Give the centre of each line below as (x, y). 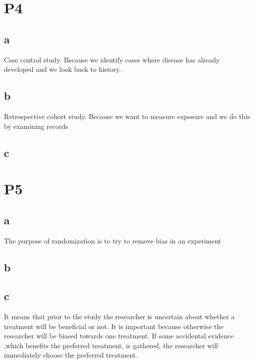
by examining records (36, 126)
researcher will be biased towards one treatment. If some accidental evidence (119, 336)
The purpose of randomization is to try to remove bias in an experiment (113, 240)
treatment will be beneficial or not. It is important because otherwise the (114, 326)
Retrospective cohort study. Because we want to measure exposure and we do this (127, 116)
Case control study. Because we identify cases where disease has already (112, 59)
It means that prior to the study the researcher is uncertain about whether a (119, 317)
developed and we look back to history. (63, 69)
